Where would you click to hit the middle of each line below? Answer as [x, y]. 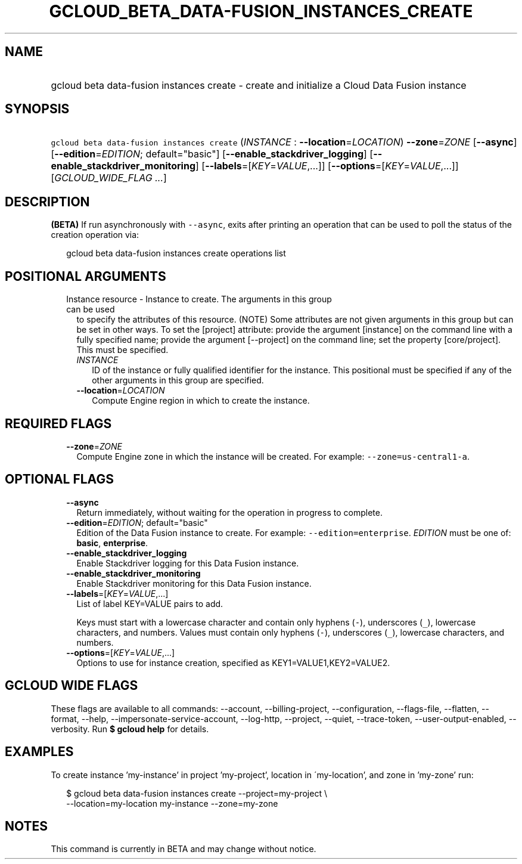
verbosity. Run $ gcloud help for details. [130, 729]
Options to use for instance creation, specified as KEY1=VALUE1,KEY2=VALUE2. [233, 662]
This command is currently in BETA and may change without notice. [184, 849]
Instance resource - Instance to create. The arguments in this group [199, 299]
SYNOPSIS [37, 109]
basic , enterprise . [112, 543]
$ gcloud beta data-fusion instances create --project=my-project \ [197, 793]
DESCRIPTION [47, 202]
